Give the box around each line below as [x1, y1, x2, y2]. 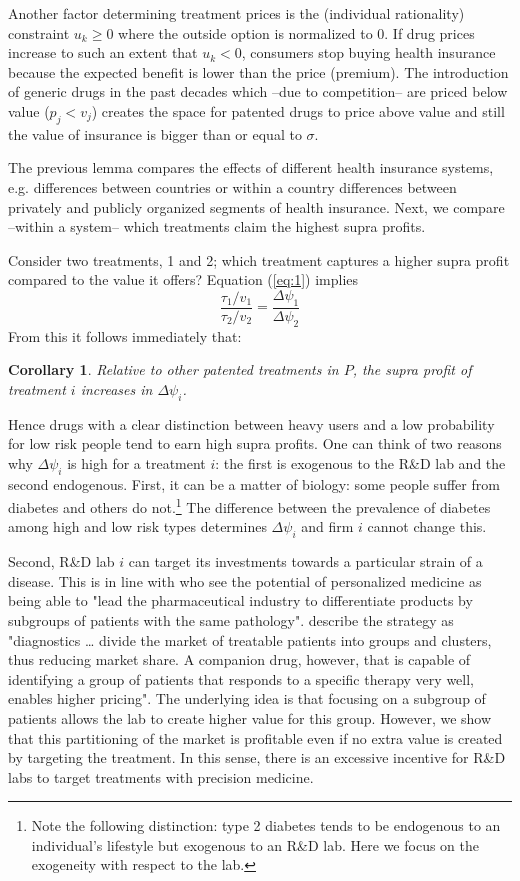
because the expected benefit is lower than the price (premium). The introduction [8, 61, 509, 82]
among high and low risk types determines [8, 516, 267, 537]
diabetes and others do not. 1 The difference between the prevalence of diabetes [8, 494, 491, 517]
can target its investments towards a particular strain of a [128, 551, 483, 572]
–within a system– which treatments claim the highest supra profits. [8, 216, 426, 237]
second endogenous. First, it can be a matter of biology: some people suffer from [8, 473, 500, 494]
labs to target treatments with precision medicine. [8, 766, 314, 787]
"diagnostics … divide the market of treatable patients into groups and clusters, [8, 629, 492, 650]
